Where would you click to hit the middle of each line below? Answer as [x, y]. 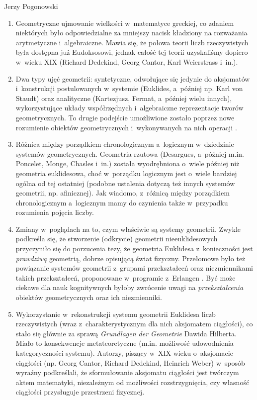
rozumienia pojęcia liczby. [55, 212]
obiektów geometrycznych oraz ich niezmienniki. [89, 297]
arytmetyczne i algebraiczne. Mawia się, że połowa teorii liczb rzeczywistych [132, 42]
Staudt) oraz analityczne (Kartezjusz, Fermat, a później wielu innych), [124, 98]
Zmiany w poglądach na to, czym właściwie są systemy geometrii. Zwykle [128, 229]
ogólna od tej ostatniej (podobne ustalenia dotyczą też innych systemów [125, 183]
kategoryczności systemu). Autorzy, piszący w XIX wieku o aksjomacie [124, 353]
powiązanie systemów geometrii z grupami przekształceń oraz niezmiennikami [134, 268]
